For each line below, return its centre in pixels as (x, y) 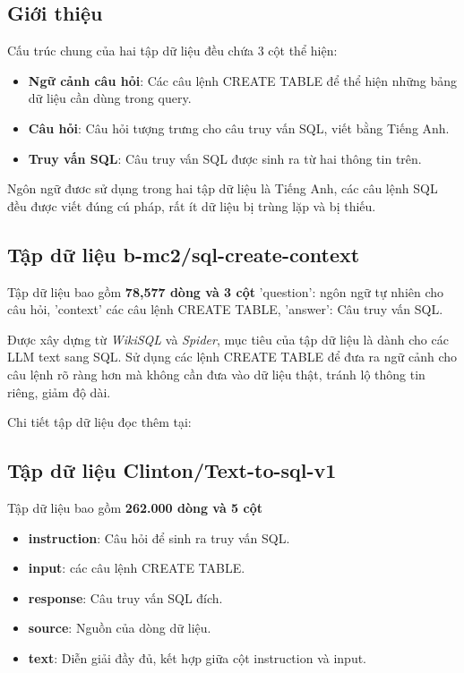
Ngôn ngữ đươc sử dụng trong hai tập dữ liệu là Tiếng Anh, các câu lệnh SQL (223, 188)
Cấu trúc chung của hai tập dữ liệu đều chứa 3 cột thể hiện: (172, 51)
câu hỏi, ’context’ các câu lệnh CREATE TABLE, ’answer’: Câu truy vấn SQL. (225, 309)
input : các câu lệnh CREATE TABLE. (137, 568)
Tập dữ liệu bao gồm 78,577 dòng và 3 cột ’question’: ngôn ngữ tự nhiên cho (226, 291)
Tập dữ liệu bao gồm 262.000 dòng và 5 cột (135, 507)
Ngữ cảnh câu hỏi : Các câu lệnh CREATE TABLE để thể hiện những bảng (243, 80)
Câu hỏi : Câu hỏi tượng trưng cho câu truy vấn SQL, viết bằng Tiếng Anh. (239, 128)
